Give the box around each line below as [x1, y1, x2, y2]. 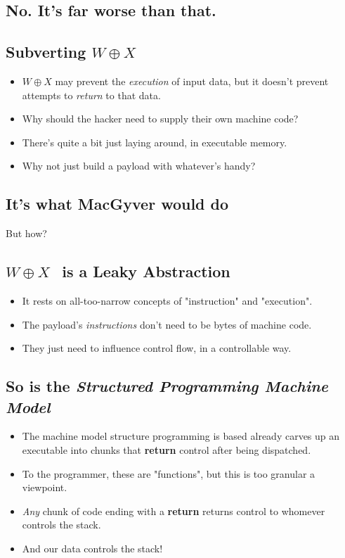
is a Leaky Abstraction [62, 260, 230, 282]
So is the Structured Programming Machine [6, 375, 329, 397]
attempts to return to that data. [22, 87, 161, 102]
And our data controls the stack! [22, 540, 163, 555]
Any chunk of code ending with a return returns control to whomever [22, 503, 325, 518]
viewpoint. [22, 480, 67, 495]
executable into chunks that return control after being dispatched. [22, 442, 311, 457]
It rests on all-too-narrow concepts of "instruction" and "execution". [22, 293, 313, 307]
